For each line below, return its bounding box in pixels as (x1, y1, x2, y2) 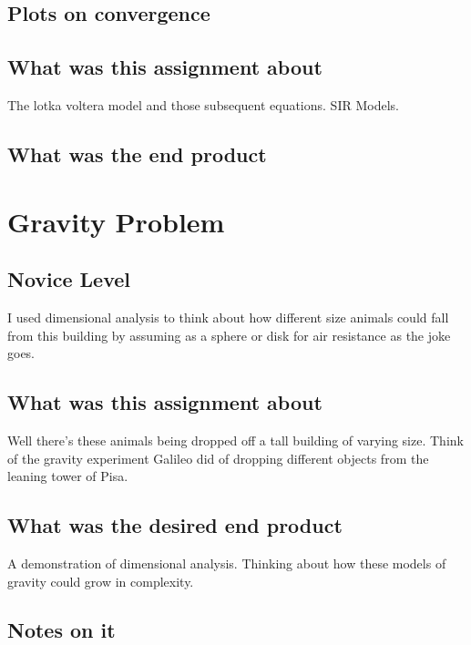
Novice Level (7, 265, 131, 293)
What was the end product (7, 139, 267, 168)
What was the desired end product (7, 511, 343, 539)
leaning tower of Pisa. (7, 466, 128, 486)
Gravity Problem (7, 202, 225, 240)
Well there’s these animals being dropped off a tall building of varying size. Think (7, 430, 464, 449)
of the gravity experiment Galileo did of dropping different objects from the (7, 448, 429, 467)
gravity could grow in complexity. (7, 571, 194, 590)
